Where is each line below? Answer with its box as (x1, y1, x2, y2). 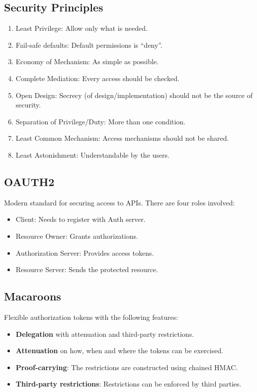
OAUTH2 (4, 174, 55, 189)
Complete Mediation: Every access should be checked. (15, 73, 179, 83)
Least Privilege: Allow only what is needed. (15, 23, 148, 33)
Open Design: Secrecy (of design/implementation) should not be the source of (15, 90, 253, 100)
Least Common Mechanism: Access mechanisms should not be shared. (15, 133, 229, 143)
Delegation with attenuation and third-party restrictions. (15, 328, 194, 339)
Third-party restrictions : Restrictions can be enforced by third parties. (15, 379, 242, 389)
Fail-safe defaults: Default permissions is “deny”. (15, 39, 163, 50)
